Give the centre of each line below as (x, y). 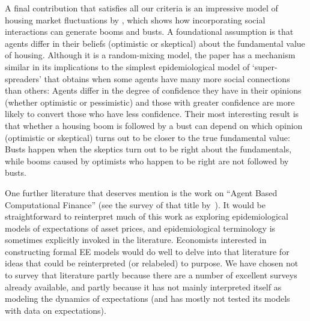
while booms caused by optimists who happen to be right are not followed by (147, 160)
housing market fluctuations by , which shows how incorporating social (135, 19)
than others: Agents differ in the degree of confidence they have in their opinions (153, 90)
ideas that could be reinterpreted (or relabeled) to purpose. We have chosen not (152, 263)
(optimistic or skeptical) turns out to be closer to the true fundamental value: (147, 137)
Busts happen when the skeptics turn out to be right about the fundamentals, (148, 149)
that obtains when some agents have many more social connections (167, 78)
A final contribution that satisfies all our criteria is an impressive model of (141, 8)
